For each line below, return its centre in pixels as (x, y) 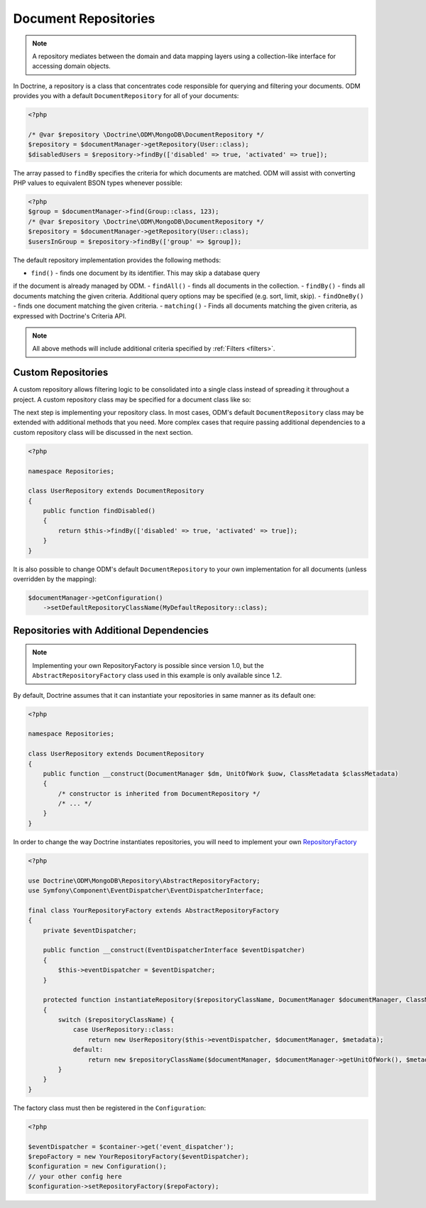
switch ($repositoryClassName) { (116, 1020)
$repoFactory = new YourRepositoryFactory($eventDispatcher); (138, 1156)
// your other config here (75, 1176)
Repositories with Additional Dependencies (111, 630)
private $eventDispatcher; (90, 930)
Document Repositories (84, 18)
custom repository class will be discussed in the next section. (103, 432)
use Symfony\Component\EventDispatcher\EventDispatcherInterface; (146, 891)
